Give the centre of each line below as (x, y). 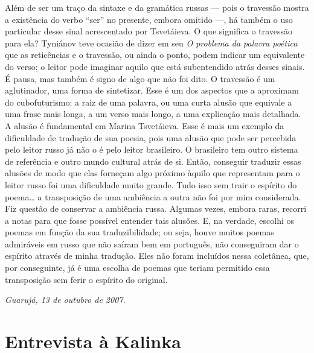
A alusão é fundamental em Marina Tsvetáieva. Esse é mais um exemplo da (145, 125)
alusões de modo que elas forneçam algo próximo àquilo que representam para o (152, 173)
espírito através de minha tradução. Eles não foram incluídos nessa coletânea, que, (157, 256)
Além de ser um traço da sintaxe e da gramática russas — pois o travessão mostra (157, 7)
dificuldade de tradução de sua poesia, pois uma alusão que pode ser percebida (151, 137)
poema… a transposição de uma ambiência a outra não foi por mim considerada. (153, 196)
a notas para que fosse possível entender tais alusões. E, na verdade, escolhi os (149, 220)
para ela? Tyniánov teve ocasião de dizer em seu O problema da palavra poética (151, 43)
